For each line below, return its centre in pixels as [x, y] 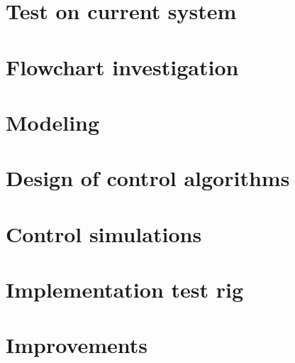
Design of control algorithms [148, 178]
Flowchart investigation [122, 66]
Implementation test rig [125, 289]
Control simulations [104, 233]
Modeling [53, 122]
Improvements [77, 345]
